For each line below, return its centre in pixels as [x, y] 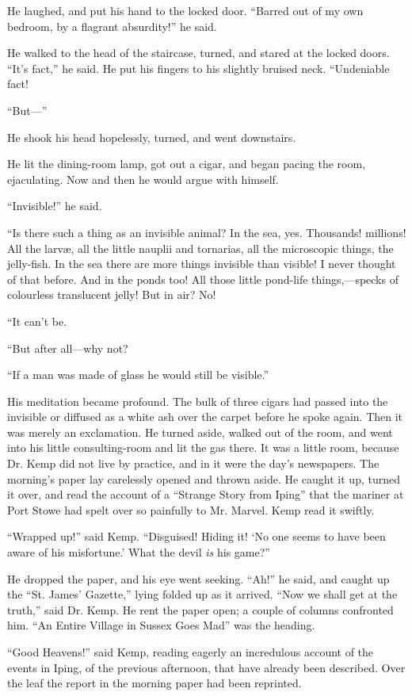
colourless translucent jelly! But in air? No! [112, 294]
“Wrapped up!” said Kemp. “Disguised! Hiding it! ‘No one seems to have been [196, 536]
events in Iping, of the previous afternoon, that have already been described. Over [206, 667]
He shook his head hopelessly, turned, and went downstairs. [152, 137]
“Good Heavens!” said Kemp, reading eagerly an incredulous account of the [191, 652]
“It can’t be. [37, 321]
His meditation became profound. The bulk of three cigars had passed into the [198, 401]
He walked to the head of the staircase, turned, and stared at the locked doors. [198, 53]
